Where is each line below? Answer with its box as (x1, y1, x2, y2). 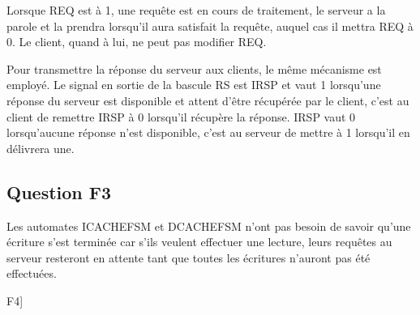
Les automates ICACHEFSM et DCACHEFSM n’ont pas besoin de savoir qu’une (6, 217, 411, 234)
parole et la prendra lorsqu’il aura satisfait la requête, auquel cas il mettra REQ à (6, 17, 414, 34)
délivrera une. (6, 139, 75, 156)
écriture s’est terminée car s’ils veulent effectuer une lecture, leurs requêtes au (6, 233, 392, 250)
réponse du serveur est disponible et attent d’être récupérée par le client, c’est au (6, 92, 409, 109)
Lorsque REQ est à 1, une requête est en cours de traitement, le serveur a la (6, 2, 386, 18)
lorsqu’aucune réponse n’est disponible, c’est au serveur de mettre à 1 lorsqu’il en (6, 124, 410, 141)
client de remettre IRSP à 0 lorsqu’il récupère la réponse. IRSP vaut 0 (6, 108, 356, 125)
